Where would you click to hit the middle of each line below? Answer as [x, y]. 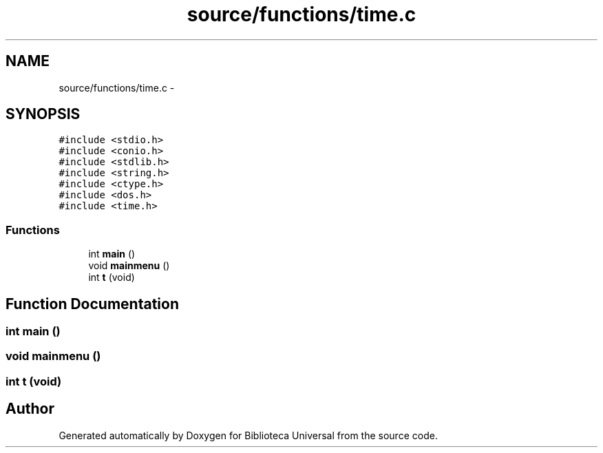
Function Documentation [92, 304]
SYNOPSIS [43, 114]
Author [30, 409]
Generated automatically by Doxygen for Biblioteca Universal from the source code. [248, 435]
